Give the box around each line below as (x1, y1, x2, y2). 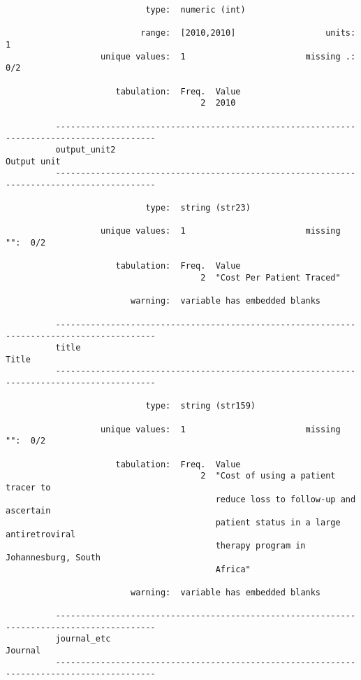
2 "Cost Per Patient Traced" (200, 273, 341, 283)
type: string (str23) (145, 203, 251, 213)
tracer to (6, 482, 51, 493)
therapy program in (215, 541, 306, 551)
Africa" (215, 564, 251, 574)
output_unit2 (55, 144, 116, 155)
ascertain (6, 506, 51, 516)
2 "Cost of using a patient (200, 471, 336, 481)
